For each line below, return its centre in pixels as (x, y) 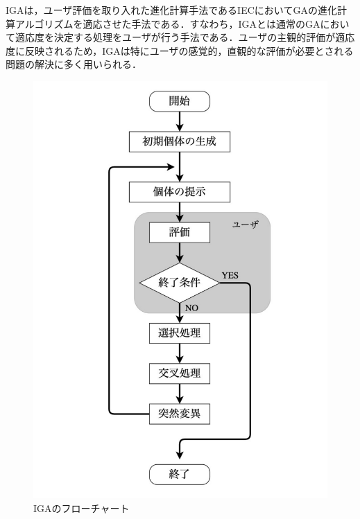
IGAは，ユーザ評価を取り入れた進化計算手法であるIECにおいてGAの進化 (171, 10)
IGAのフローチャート (82, 508)
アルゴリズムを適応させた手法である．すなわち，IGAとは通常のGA (168, 23)
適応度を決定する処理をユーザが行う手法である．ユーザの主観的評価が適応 (185, 37)
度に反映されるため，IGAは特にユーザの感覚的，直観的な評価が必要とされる (180, 50)
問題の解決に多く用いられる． (74, 64)
